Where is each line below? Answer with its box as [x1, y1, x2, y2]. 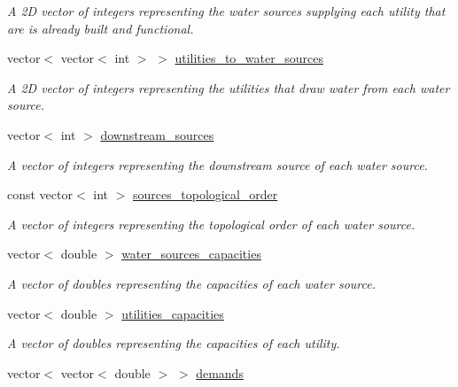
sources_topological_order [133, 185, 278, 204]
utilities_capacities [121, 304, 224, 322]
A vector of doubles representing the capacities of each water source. [7, 274, 376, 292]
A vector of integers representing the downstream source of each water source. [7, 155, 428, 174]
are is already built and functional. [7, 19, 194, 37]
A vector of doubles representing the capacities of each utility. [7, 334, 340, 352]
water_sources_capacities [121, 244, 261, 263]
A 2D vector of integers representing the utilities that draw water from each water [7, 78, 450, 97]
